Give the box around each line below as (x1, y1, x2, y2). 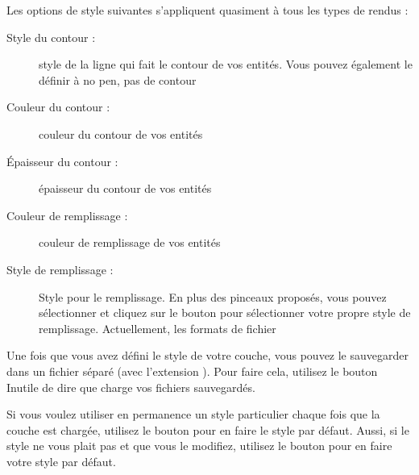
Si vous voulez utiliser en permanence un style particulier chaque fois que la (6, 406, 380, 423)
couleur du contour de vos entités (39, 125, 203, 142)
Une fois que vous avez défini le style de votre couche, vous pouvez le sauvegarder (6, 347, 409, 364)
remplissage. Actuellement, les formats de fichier (39, 319, 276, 336)
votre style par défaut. (6, 452, 116, 469)
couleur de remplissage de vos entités (39, 234, 221, 251)
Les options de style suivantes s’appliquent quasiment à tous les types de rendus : (6, 2, 409, 18)
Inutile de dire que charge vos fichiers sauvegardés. (6, 378, 255, 395)
